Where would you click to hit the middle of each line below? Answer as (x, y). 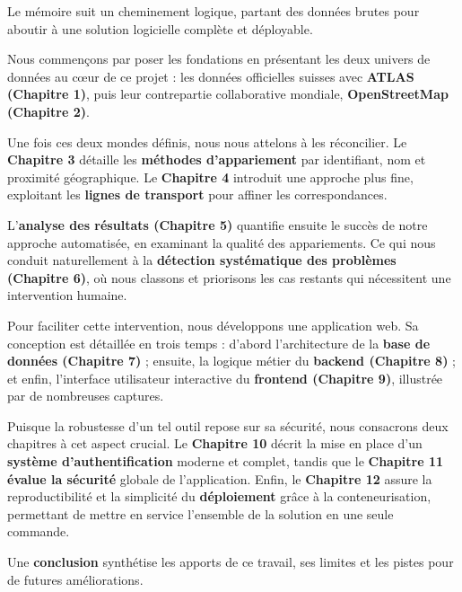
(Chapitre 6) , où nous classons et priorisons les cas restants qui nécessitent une (229, 277)
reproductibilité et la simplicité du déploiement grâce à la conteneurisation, (219, 496)
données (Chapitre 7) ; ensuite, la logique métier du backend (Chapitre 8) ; (231, 361)
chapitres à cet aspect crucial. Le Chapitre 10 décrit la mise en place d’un (215, 443)
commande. (39, 531)
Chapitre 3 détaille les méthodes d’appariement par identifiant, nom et (217, 159)
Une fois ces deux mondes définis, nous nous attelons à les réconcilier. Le (207, 141)
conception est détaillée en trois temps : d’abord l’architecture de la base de (219, 343)
